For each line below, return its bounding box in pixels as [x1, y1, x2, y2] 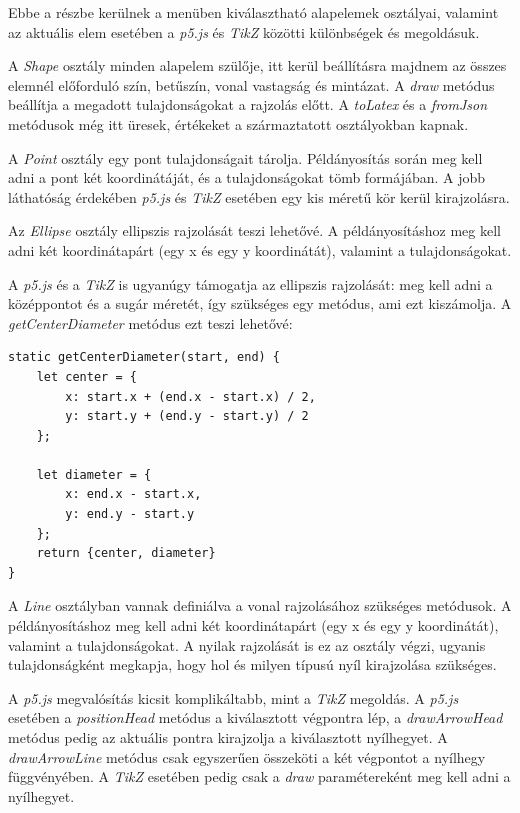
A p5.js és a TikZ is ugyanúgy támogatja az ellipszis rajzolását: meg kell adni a [8, 273, 493, 294]
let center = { [36, 369, 137, 384]
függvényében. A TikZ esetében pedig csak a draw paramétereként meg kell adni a [8, 766, 511, 787]
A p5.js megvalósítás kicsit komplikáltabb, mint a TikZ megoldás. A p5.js [8, 687, 459, 708]
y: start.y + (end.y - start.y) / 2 [65, 409, 309, 424]
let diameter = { [36, 467, 152, 482]
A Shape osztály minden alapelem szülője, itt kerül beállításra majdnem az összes [8, 55, 507, 76]
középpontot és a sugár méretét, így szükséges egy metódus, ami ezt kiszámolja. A [8, 293, 512, 314]
